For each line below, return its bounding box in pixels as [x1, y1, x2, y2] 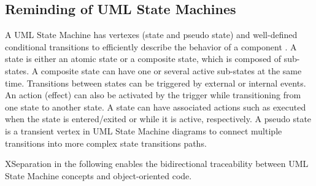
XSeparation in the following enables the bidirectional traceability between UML [5, 157, 309, 170]
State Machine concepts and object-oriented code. [5, 169, 192, 182]
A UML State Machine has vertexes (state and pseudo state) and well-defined [5, 28, 298, 41]
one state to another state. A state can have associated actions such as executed [5, 100, 306, 113]
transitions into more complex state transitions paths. [5, 136, 207, 149]
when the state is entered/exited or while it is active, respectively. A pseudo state [5, 112, 312, 125]
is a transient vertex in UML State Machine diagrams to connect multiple [5, 124, 282, 137]
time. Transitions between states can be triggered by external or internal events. [5, 76, 306, 89]
